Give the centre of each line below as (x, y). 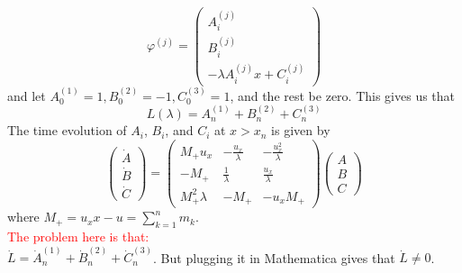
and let (27, 95)
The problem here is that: (78, 237)
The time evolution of (67, 130)
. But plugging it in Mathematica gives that (274, 257)
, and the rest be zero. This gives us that (343, 95)
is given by (301, 130)
